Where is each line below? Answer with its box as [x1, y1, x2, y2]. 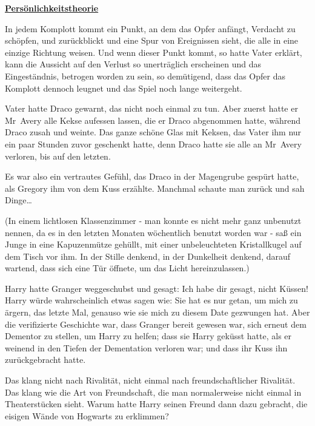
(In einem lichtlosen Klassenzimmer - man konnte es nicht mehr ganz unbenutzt [5, 214, 302, 226]
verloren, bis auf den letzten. [5, 149, 111, 162]
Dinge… [5, 194, 32, 206]
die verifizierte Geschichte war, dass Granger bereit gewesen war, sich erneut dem [5, 317, 307, 330]
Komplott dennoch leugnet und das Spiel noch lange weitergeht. [5, 81, 242, 94]
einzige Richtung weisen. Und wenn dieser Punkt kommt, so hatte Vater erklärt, [5, 46, 302, 58]
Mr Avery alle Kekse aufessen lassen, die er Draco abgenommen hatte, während [5, 113, 301, 126]
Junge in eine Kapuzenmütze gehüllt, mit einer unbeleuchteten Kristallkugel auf [5, 238, 302, 251]
